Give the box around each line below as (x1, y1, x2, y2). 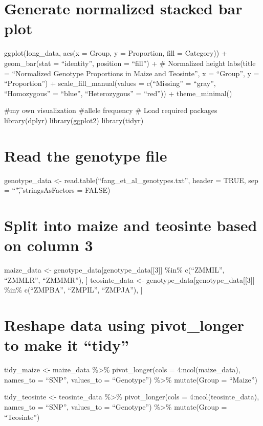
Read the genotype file (4, 145, 167, 166)
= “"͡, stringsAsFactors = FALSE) (4, 185, 111, 195)
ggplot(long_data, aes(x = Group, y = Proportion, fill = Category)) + (4, 48, 227, 58)
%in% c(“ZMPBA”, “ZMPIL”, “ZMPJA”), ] (4, 284, 143, 295)
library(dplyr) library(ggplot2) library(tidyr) (4, 115, 144, 125)
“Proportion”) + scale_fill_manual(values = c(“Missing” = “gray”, (4, 78, 216, 88)
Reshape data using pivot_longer (4, 315, 245, 335)
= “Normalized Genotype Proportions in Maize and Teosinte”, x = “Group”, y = (4, 68, 259, 78)
